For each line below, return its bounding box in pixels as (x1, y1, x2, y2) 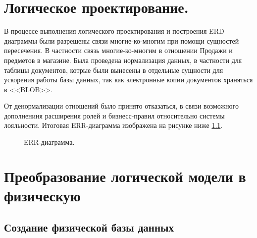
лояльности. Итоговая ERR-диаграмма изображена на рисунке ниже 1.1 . (4, 120, 223, 130)
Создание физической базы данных (4, 219, 174, 235)
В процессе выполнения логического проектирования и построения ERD (4, 26, 224, 36)
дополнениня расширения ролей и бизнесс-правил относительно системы (4, 110, 225, 120)
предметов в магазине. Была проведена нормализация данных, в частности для (4, 55, 242, 65)
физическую (4, 185, 81, 206)
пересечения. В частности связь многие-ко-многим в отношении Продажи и (4, 45, 233, 56)
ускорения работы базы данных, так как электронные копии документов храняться (4, 74, 253, 85)
